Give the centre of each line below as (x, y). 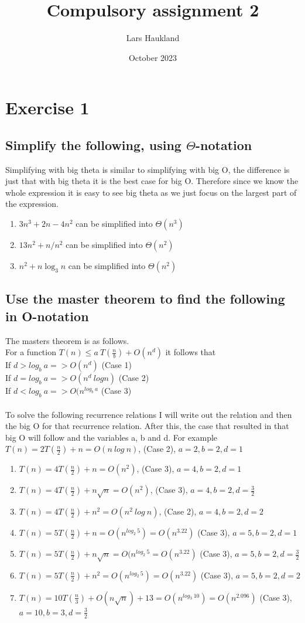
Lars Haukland (153, 38)
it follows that (191, 352)
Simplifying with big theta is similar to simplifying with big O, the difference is (148, 169)
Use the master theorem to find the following (145, 299)
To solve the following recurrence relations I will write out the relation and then (149, 414)
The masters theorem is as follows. (67, 340)
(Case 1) (116, 365)
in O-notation (47, 316)
